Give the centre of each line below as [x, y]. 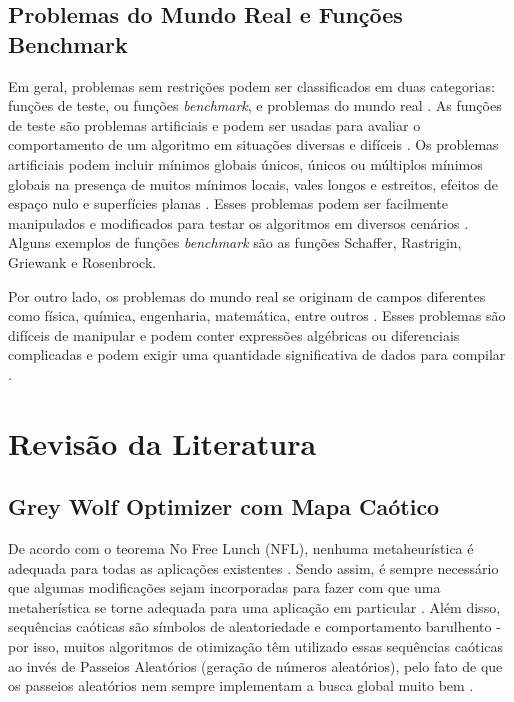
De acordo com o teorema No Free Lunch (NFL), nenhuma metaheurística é [241, 548]
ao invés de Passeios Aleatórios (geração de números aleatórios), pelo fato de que [255, 665]
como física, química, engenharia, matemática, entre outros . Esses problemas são [257, 315]
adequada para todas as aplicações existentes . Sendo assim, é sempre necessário [253, 567]
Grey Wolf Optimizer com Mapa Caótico [224, 506]
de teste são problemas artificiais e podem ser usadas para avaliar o [214, 124]
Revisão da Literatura [162, 442]
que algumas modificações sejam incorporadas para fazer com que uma [224, 587]
